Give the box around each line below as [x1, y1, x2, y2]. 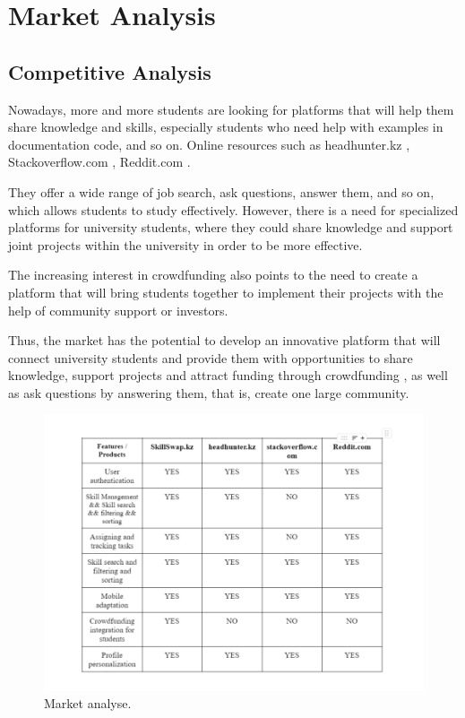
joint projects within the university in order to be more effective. [8, 235, 363, 254]
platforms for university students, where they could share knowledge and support [8, 218, 453, 237]
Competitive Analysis [8, 57, 211, 85]
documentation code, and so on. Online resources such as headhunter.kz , [8, 134, 410, 153]
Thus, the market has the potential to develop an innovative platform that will [8, 331, 441, 350]
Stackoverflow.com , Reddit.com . [8, 152, 191, 171]
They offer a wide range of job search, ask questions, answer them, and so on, [8, 182, 435, 201]
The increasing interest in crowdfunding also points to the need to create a [8, 265, 418, 284]
